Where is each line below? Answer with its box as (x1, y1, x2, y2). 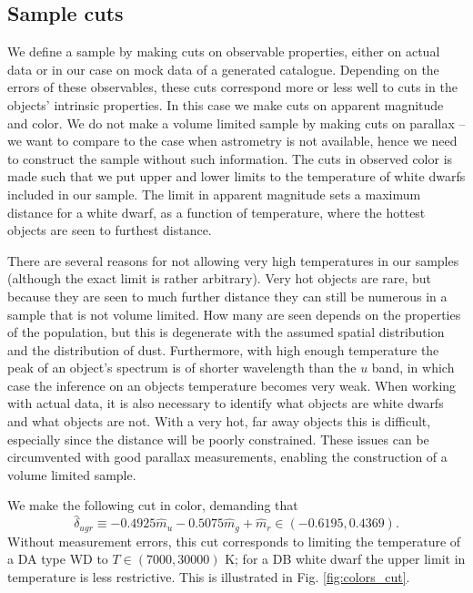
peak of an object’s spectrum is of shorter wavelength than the (7, 358, 357, 377)
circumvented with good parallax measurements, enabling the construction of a (7, 447, 448, 466)
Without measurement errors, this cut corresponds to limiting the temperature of (7, 531, 461, 550)
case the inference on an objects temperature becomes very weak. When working (7, 375, 457, 394)
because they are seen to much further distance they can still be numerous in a (7, 286, 448, 305)
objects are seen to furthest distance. (7, 220, 212, 240)
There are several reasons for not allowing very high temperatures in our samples (7, 250, 459, 270)
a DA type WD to (7, 549, 108, 568)
